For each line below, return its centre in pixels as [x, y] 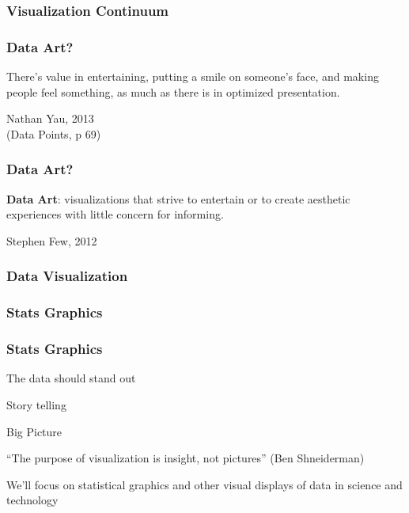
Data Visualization [67, 276]
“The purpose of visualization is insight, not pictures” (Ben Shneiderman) [186, 458]
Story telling [36, 404]
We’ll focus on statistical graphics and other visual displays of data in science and [204, 484]
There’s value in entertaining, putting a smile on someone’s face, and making [193, 76]
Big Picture [34, 431]
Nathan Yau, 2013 [50, 118]
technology [32, 500]
